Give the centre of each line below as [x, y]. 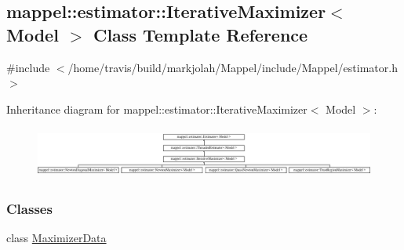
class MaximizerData [56, 238]
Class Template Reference [200, 34]
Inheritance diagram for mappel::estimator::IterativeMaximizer [157, 109]
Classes [29, 209]
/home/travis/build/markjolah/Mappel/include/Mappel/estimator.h [233, 67]
